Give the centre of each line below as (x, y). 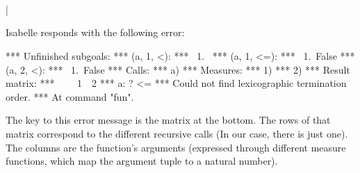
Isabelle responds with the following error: (95, 32)
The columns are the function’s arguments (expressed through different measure (176, 147)
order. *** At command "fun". (70, 96)
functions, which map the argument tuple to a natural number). (142, 161)
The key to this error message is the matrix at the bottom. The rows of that (168, 120)
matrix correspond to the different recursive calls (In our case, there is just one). (177, 133)
